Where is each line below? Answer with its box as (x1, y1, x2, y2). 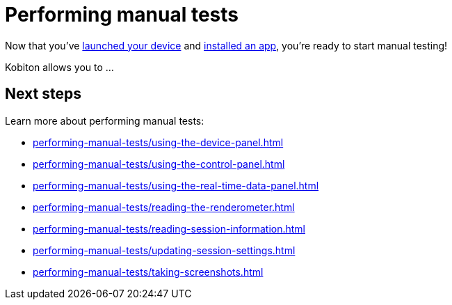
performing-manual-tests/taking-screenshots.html (33, 265, 264, 278)
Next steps (5, 85, 81, 103)
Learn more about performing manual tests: (5, 114, 204, 127)
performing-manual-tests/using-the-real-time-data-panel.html (33, 179, 319, 191)
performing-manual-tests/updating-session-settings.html (33, 244, 296, 256)
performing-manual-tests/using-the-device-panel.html (33, 136, 284, 148)
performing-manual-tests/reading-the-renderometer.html (33, 201, 295, 213)
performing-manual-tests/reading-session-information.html (33, 222, 305, 235)
